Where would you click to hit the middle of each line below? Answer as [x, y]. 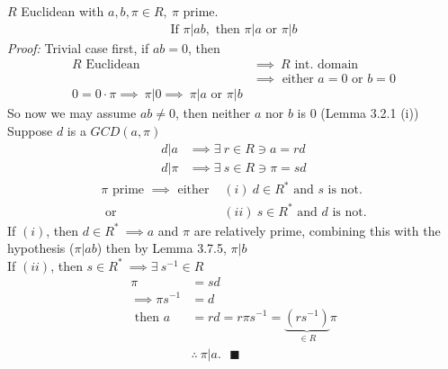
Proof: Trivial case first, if [78, 47]
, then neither [213, 113]
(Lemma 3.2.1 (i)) [370, 113]
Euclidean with [63, 11]
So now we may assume [72, 113]
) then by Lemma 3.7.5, [161, 248]
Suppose [30, 130]
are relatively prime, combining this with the [317, 230]
